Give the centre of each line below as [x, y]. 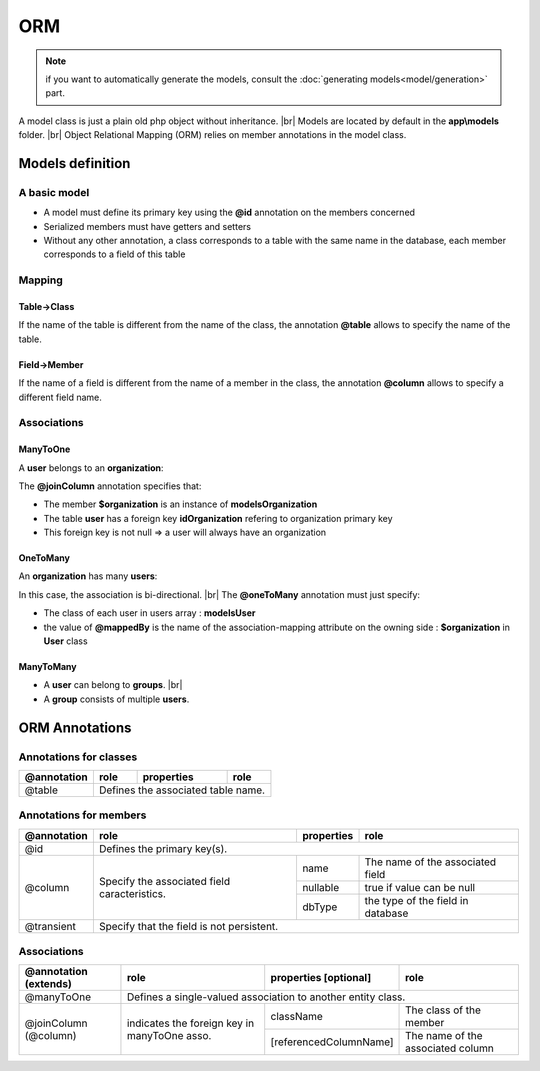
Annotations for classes [78, 757]
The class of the [443, 1010]
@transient [50, 926]
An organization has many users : [88, 576]
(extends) [48, 984]
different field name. [60, 397]
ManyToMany [47, 667]
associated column [449, 1048]
